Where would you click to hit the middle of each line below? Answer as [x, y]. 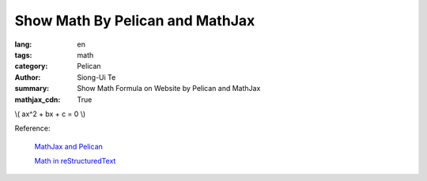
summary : [32, 89]
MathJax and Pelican [68, 146]
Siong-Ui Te [96, 77]
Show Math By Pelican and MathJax [135, 21]
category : [31, 66]
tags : [23, 55]
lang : [23, 44]
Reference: [32, 128]
